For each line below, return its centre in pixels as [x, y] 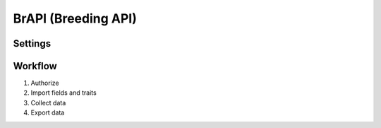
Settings [32, 43]
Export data [48, 112]
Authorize [45, 83]
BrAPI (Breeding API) [75, 18]
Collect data [48, 103]
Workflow [35, 66]
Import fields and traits [64, 93]
